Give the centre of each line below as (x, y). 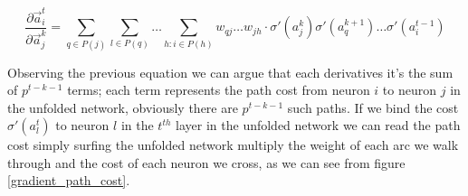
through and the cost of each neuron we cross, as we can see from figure (206, 162)
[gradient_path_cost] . (69, 180)
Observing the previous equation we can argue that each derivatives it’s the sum (230, 72)
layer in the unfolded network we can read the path (318, 125)
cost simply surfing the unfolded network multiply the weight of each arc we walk (233, 145)
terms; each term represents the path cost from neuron (219, 90)
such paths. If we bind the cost (373, 107)
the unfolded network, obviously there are (123, 107)
